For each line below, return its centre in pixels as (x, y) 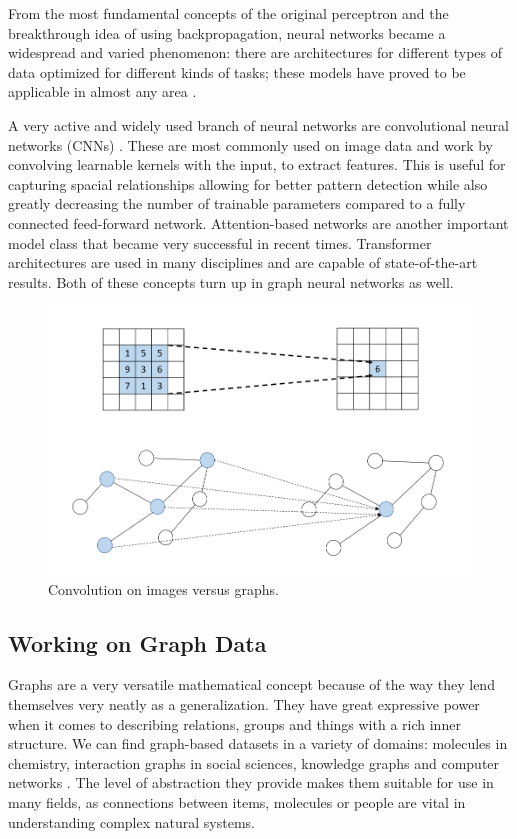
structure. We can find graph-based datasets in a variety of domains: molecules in (258, 743)
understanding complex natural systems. (131, 821)
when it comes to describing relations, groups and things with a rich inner (234, 723)
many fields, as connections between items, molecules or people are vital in (237, 801)
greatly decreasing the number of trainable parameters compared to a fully (237, 203)
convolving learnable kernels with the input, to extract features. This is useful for (257, 164)
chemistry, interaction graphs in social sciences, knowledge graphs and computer (254, 762)
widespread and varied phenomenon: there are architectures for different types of (255, 52)
